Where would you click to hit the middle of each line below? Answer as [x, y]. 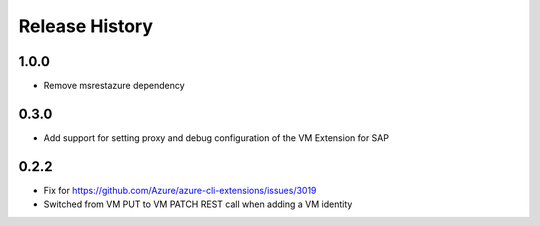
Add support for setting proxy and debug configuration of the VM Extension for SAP [216, 137]
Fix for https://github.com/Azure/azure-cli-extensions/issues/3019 [180, 190]
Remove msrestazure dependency [114, 86]
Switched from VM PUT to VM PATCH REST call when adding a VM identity [198, 204]
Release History [86, 26]
